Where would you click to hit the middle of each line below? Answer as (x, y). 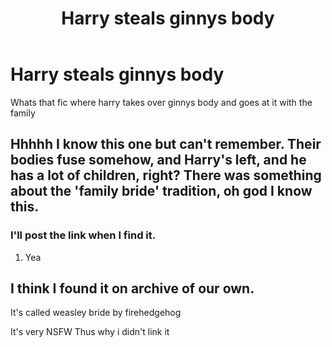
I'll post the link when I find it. (83, 235)
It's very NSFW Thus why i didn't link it (90, 332)
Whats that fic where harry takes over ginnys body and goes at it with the (161, 102)
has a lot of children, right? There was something (166, 175)
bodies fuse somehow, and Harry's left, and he (158, 160)
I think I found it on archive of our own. (132, 288)
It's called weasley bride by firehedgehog (96, 313)
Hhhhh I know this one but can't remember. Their (166, 144)
